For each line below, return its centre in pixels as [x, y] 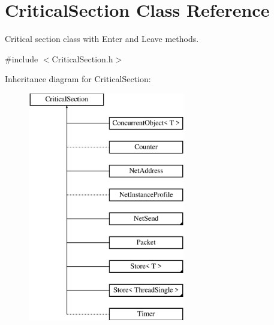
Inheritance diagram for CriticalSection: [78, 79]
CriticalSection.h [82, 58]
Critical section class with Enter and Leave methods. [102, 39]
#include [22, 58]
